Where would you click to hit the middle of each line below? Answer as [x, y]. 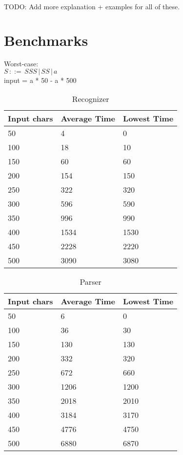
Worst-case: [21, 63]
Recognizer [91, 99]
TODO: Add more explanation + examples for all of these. [92, 6]
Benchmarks [46, 40]
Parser [91, 281]
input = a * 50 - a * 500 [40, 80]
